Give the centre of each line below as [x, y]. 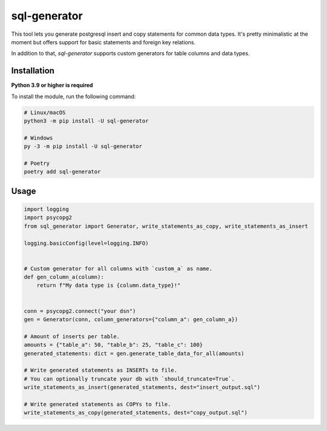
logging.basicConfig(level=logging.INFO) [86, 243]
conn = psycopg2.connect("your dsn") [80, 311]
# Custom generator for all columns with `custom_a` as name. [118, 269]
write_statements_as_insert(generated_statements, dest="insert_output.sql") [142, 387]
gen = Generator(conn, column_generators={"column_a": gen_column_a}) [131, 319]
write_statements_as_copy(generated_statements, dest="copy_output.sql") [136, 413]
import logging [46, 209]
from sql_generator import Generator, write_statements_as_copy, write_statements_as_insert [166, 226]
